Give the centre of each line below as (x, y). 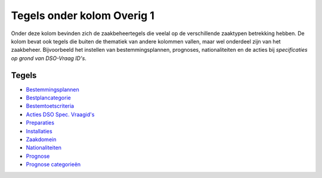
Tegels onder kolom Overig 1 (83, 15)
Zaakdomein (41, 139)
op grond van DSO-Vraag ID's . (49, 58)
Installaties (39, 131)
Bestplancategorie (48, 98)
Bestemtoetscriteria (50, 106)
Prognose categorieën (53, 164)
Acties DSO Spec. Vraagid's (60, 114)
